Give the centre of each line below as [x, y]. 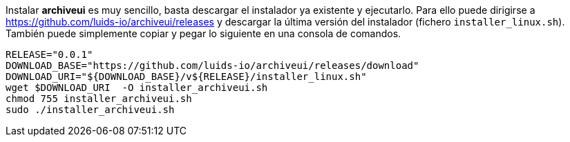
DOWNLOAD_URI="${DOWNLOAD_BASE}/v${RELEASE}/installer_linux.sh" [186, 77]
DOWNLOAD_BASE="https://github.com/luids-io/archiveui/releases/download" [212, 65]
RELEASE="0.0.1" [49, 54]
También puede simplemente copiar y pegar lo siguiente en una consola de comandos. [203, 33]
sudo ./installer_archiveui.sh [90, 110]
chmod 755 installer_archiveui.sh [99, 99]
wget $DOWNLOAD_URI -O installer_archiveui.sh [137, 88]
